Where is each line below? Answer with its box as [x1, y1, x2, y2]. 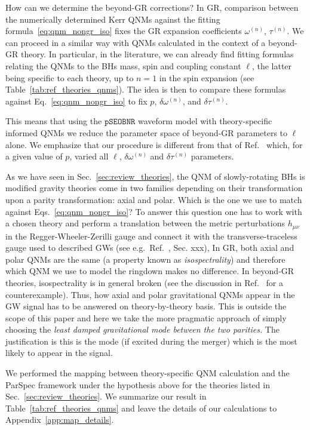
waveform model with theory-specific [138, 115, 272, 127]
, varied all [69, 150, 109, 162]
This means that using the [5, 115, 102, 127]
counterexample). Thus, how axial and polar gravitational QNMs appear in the [5, 288, 295, 300]
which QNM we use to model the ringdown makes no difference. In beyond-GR [5, 265, 294, 277]
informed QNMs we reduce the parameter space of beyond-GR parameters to [5, 126, 288, 139]
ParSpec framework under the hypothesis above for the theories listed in [5, 378, 270, 391]
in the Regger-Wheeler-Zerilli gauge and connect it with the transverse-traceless [5, 229, 297, 242]
